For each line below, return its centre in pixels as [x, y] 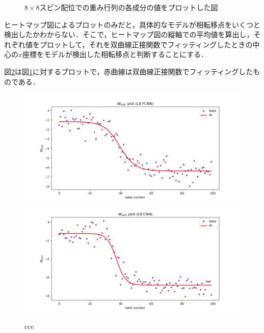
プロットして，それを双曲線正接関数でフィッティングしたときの [146, 44]
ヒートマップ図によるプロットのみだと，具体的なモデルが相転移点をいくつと [133, 24]
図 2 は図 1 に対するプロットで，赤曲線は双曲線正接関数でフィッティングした [129, 71]
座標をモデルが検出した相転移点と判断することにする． [115, 54]
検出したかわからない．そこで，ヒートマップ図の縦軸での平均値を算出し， [129, 34]
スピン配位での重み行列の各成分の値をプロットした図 [129, 7]
